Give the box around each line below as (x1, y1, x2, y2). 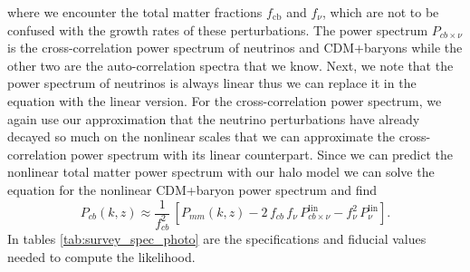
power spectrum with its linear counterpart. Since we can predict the (71, 144, 454, 163)
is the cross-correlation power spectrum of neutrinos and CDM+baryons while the (7, 38, 463, 57)
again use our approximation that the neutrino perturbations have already (7, 109, 420, 128)
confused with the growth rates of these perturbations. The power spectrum (7, 20, 428, 39)
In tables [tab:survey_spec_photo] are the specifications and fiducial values (7, 229, 427, 248)
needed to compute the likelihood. (7, 247, 196, 266)
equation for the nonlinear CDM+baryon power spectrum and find (7, 180, 378, 199)
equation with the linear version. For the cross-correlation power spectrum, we (7, 91, 442, 110)
